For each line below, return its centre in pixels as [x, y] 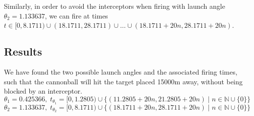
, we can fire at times [76, 15]
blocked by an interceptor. [43, 91]
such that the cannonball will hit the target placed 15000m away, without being [123, 81]
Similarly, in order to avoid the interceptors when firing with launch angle [115, 6]
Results [23, 51]
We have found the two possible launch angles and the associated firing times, [121, 71]
